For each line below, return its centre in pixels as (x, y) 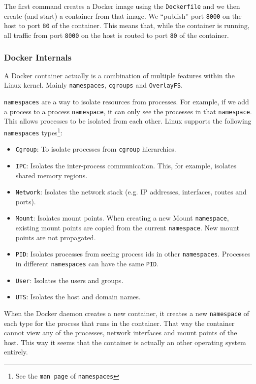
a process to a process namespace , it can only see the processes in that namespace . (128, 111)
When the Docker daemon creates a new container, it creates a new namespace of (127, 313)
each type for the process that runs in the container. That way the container (119, 323)
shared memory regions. (51, 175)
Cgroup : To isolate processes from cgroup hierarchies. (96, 149)
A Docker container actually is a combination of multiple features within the (119, 75)
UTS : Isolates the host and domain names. (78, 297)
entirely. (16, 352)
